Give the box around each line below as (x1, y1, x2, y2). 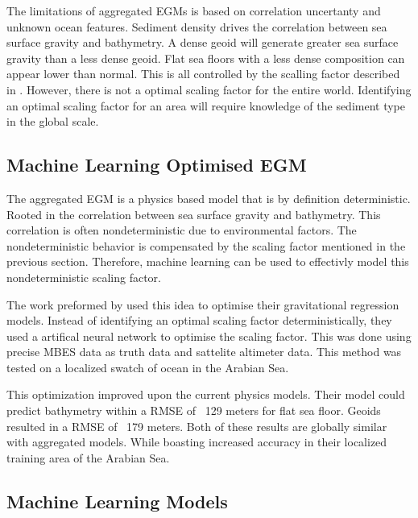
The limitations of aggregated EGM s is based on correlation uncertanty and (6, 2, 381, 19)
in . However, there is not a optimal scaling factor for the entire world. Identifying (6, 81, 412, 97)
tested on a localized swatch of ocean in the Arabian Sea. (6, 358, 289, 375)
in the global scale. (6, 113, 99, 130)
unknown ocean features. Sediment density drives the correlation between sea (6, 18, 387, 35)
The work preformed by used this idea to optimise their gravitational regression (6, 296, 399, 313)
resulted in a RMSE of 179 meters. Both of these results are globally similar (6, 417, 387, 434)
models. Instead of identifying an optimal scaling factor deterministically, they (6, 312, 392, 329)
